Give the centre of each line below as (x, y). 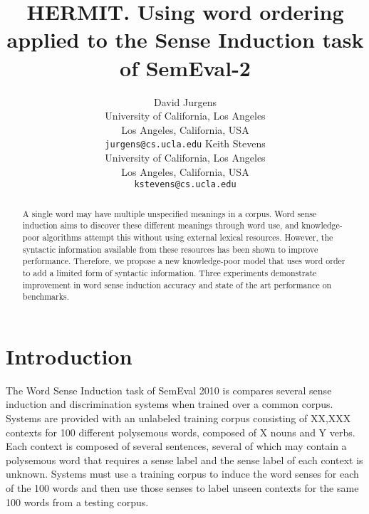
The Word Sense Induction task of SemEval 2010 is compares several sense (169, 390)
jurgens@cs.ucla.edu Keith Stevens (185, 143)
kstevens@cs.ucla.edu (185, 185)
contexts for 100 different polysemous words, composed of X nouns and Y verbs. (181, 432)
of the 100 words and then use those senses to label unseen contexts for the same (182, 487)
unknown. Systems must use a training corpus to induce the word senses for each (182, 474)
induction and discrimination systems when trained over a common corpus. (170, 404)
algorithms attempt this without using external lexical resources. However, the (188, 237)
